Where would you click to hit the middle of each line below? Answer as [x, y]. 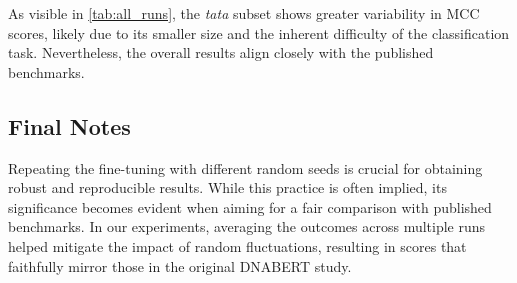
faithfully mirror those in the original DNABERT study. [180, 265]
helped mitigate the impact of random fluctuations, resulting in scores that [237, 245]
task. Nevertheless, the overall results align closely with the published [221, 52]
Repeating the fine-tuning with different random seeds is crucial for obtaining [245, 167]
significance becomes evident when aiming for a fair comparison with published [250, 206]
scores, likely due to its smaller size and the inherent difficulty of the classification [259, 32]
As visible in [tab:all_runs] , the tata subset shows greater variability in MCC [244, 13]
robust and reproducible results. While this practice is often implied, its [227, 187]
